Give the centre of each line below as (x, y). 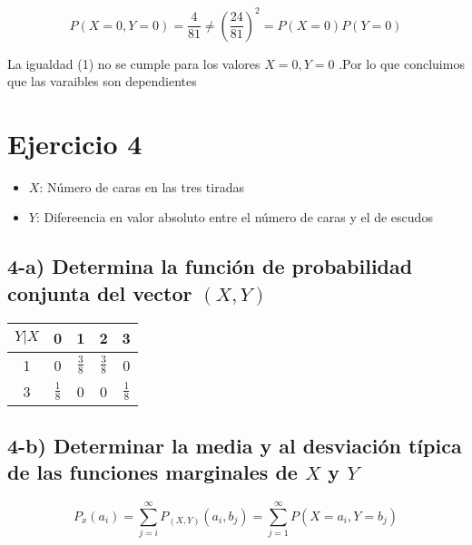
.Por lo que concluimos (402, 63)
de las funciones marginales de (152, 472)
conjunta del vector (100, 292)
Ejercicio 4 (75, 143)
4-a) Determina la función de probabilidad (210, 266)
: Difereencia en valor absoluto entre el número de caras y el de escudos (234, 217)
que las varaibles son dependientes (102, 81)
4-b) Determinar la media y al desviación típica (235, 445)
